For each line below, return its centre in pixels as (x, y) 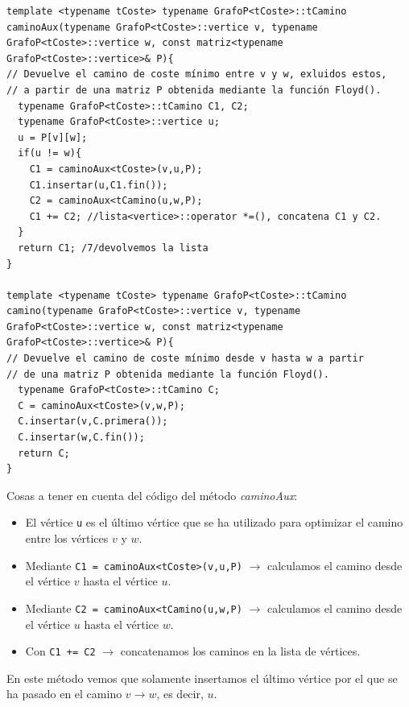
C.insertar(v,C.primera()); (93, 422)
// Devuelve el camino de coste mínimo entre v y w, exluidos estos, (197, 74)
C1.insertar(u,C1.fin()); (99, 185)
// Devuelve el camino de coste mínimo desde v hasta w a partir (185, 359)
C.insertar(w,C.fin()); (81, 438)
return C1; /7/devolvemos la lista (113, 248)
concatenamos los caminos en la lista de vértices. (240, 651)
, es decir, (180, 694)
